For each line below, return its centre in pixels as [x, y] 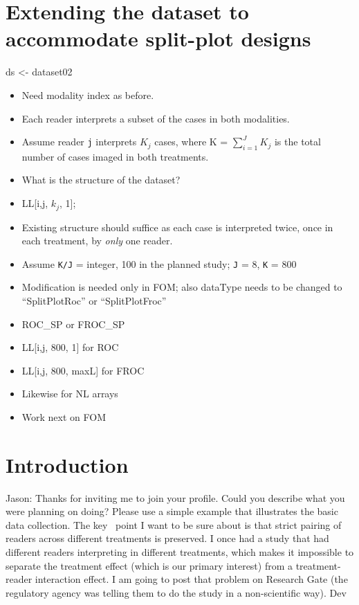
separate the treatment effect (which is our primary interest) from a [149, 565]
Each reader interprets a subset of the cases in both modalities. [156, 118]
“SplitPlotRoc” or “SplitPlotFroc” [94, 300]
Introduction [67, 464]
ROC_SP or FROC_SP [73, 324]
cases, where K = [191, 142]
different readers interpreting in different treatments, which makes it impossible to [180, 552]
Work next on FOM [64, 416]
